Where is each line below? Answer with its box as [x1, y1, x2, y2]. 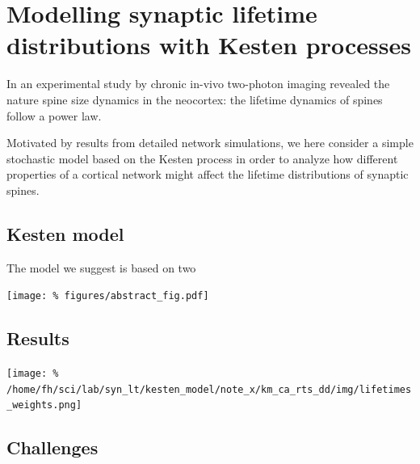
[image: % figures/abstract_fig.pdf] [6, 290, 209, 302]
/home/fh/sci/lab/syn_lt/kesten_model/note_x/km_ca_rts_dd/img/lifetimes [6, 383, 412, 395]
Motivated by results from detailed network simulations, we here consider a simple [6, 134, 414, 151]
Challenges [6, 435, 99, 460]
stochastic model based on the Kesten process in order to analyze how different [6, 150, 398, 167]
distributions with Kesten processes [6, 28, 411, 61]
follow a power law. [6, 107, 102, 124]
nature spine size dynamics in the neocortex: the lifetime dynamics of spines [6, 91, 383, 108]
